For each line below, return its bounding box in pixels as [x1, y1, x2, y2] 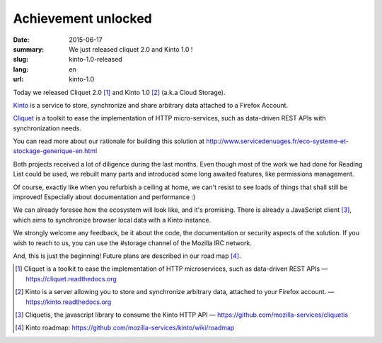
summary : [13, 45, 45, 53]
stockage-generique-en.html [13, 147, 98, 155]
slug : [13, 55, 28, 64]
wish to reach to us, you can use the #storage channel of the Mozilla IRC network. [13, 238, 253, 247]
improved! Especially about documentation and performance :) [13, 193, 196, 201]
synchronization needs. [13, 124, 81, 133]
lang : [13, 64, 29, 74]
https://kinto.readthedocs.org [25, 298, 112, 306]
